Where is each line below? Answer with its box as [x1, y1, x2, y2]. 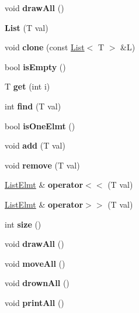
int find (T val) [5, 99, 61, 112]
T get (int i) [5, 80, 50, 92]
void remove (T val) [5, 159, 80, 171]
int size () [5, 218, 41, 230]
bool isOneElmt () [5, 119, 75, 132]
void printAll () [5, 296, 64, 308]
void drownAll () [5, 277, 69, 289]
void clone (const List [5, 41, 85, 53]
